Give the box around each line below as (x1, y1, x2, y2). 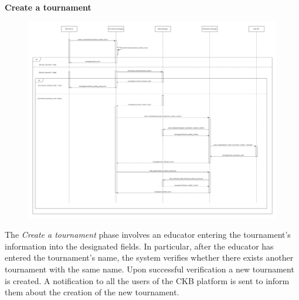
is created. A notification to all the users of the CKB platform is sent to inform (5, 274, 290, 286)
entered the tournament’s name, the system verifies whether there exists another (5, 251, 294, 264)
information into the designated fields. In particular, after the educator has (5, 240, 274, 252)
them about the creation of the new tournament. (5, 286, 179, 298)
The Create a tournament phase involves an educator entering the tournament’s (5, 228, 291, 241)
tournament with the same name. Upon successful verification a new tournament (5, 262, 294, 275)
